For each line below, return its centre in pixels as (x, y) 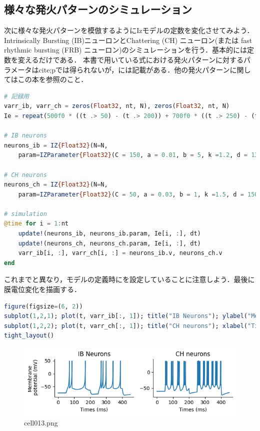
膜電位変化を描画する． (42, 289)
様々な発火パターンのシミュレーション (98, 9)
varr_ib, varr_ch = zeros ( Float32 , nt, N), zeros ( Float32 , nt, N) (117, 106)
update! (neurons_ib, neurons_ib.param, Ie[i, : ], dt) (109, 234)
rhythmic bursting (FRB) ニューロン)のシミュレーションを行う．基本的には (125, 50)
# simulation (25, 214)
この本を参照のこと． (53, 79)
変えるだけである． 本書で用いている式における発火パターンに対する (130, 59)
